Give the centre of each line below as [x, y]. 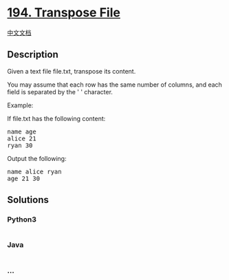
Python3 [22, 219]
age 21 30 [23, 178]
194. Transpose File [64, 13]
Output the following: [37, 158]
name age [22, 131]
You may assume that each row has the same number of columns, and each [115, 85]
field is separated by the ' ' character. [60, 91]
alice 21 [22, 138]
